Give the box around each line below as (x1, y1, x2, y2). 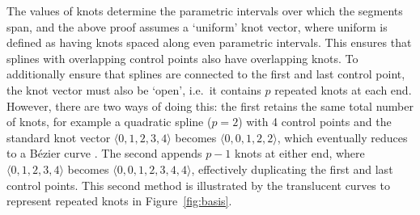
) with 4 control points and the (238, 113, 392, 130)
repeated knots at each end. (274, 81, 412, 98)
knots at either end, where (235, 145, 365, 162)
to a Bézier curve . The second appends (6, 145, 202, 162)
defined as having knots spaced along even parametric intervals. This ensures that (6, 34, 412, 51)
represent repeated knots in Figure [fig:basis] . (6, 192, 232, 209)
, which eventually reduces (277, 129, 408, 145)
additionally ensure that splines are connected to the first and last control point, (6, 65, 405, 82)
